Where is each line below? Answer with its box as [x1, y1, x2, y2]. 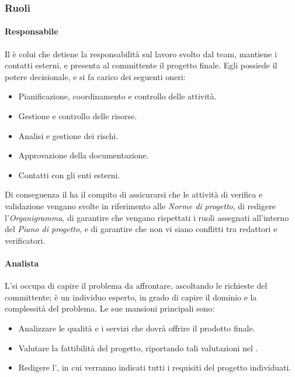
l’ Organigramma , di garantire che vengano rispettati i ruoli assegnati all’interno [5, 211, 289, 223]
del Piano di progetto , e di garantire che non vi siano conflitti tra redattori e [5, 223, 277, 235]
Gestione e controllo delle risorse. [18, 110, 137, 122]
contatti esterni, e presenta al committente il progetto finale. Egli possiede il [5, 59, 277, 71]
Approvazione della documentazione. [18, 149, 149, 161]
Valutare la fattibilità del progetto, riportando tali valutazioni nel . [18, 341, 258, 354]
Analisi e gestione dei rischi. [18, 129, 119, 141]
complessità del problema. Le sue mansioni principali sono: [5, 302, 215, 314]
